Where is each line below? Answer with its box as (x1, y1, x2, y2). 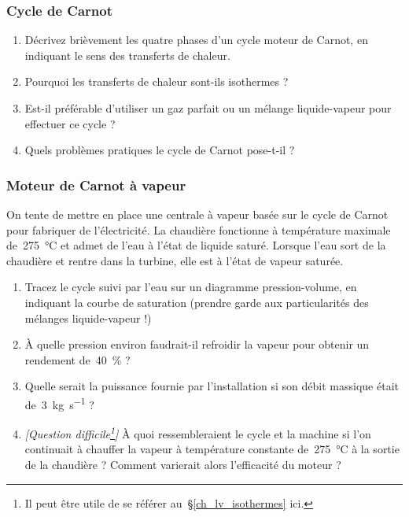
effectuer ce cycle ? (24, 115, 116, 131)
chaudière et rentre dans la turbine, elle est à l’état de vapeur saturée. (6, 252, 344, 268)
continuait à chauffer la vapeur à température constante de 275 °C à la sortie (24, 441, 400, 457)
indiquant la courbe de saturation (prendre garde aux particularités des (24, 294, 369, 310)
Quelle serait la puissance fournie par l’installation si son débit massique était (24, 378, 399, 394)
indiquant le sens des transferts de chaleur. (24, 46, 230, 63)
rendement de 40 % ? (24, 351, 131, 367)
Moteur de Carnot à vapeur (6, 175, 186, 194)
